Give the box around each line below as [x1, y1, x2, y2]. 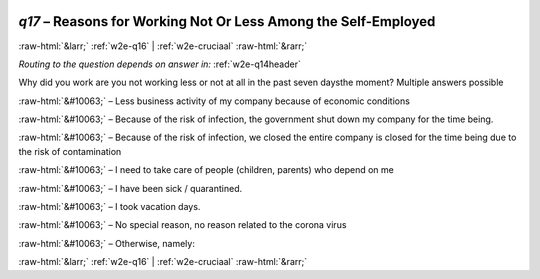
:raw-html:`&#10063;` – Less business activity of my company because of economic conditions [18, 95, 410, 107]
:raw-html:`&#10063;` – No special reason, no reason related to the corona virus [18, 219, 347, 231]
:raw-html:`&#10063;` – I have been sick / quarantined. [18, 182, 243, 194]
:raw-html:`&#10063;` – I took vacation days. [18, 201, 201, 213]
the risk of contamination [18, 145, 122, 157]
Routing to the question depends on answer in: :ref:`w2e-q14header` [18, 58, 302, 70]
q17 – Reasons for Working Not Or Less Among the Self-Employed [18, 13, 436, 30]
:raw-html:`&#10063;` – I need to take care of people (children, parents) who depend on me [18, 164, 394, 176]
